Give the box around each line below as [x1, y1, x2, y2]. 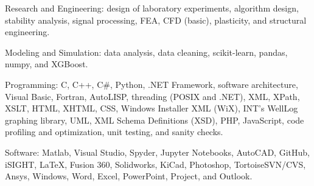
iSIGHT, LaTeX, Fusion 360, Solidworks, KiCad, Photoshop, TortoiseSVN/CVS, [5, 158, 306, 170]
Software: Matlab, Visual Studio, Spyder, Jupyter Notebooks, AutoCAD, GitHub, [5, 145, 310, 158]
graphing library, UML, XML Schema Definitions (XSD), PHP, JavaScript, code [5, 113, 304, 126]
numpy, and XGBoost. [5, 58, 88, 70]
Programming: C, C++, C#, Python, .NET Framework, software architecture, [5, 78, 298, 90]
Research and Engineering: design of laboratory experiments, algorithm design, [5, 2, 299, 14]
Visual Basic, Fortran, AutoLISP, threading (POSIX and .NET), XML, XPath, [5, 90, 300, 102]
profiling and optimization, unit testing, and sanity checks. [5, 125, 223, 138]
